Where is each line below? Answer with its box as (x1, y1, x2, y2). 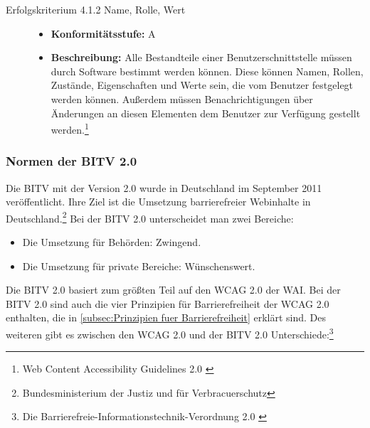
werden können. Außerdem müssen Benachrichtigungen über (51, 91, 313, 106)
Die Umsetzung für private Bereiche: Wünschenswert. (22, 258, 255, 273)
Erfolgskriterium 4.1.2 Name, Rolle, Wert (6, 2, 186, 16)
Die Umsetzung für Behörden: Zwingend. (22, 235, 201, 250)
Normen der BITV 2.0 (6, 152, 137, 170)
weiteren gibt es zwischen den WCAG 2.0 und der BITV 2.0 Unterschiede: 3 (6, 325, 334, 341)
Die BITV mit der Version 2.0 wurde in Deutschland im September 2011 (6, 180, 322, 195)
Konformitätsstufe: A (51, 26, 156, 41)
